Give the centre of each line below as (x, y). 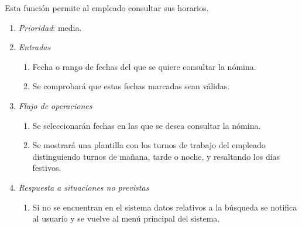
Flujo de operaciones (55, 105)
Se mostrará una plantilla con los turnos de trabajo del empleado (149, 145)
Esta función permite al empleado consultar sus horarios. (107, 8)
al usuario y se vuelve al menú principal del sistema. (126, 218)
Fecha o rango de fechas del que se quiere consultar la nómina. (144, 66)
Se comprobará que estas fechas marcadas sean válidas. (131, 86)
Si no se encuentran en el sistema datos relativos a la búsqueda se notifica (165, 207)
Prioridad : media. (50, 27)
